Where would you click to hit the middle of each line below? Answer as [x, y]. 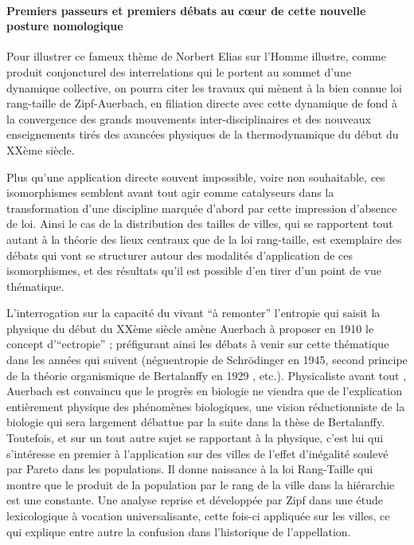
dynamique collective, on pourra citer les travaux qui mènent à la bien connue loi [204, 87]
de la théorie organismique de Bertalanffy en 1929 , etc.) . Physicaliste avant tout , [207, 375]
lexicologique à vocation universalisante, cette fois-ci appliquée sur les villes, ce [198, 516]
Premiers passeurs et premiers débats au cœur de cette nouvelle [186, 10]
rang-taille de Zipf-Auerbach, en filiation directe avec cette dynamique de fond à [202, 103]
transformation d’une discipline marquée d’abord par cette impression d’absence [202, 208]
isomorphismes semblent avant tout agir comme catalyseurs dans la [170, 192]
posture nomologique [65, 26]
